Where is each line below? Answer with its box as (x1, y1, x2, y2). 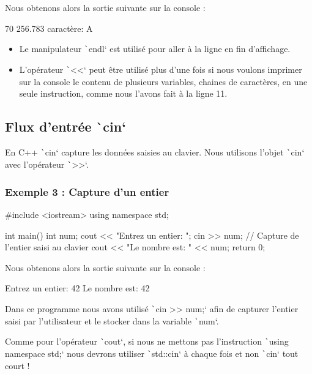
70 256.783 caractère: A (5, 21, 93, 34)
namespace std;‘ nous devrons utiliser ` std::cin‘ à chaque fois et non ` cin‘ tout (5, 346, 299, 359)
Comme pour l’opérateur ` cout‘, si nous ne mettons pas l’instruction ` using (5, 335, 289, 348)
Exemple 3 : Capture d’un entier (5, 184, 169, 199)
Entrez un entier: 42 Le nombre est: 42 (5, 282, 150, 294)
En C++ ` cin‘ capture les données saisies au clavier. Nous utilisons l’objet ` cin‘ (5, 146, 305, 159)
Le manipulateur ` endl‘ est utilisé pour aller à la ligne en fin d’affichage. (19, 42, 291, 55)
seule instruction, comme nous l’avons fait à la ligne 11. (19, 87, 228, 100)
